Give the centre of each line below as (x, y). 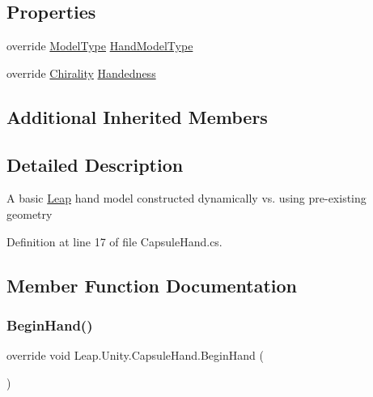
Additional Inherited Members (137, 116)
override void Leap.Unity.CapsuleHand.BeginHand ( (135, 355)
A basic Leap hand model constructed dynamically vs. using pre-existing (186, 198)
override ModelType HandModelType (100, 46)
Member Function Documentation (152, 285)
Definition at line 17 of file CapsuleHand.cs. (114, 241)
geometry (30, 213)
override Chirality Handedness (81, 73)
